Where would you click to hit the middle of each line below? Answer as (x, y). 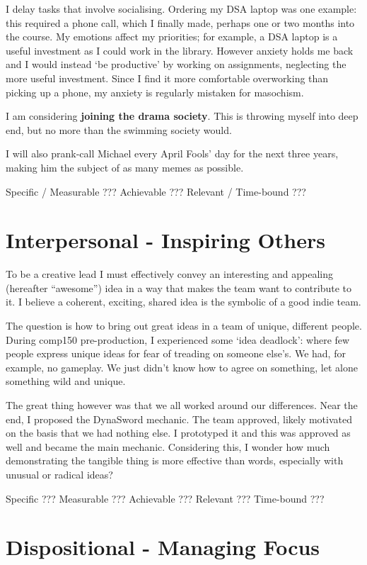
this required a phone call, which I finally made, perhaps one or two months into (180, 22)
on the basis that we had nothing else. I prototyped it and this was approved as (178, 433)
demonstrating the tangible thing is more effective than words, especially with (175, 460)
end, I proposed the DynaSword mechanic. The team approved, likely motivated (179, 419)
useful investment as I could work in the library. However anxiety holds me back (180, 50)
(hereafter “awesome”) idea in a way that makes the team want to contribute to (179, 287)
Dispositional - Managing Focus (163, 547)
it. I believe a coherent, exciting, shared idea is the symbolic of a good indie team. (183, 302)
